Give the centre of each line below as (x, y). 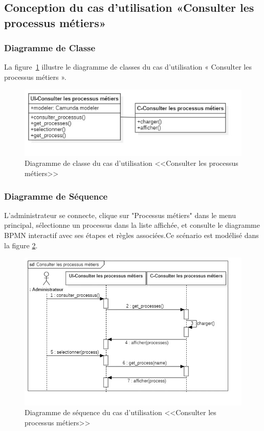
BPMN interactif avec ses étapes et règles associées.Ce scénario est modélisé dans (131, 235)
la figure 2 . (21, 245)
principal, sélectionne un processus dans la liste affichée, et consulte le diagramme (132, 225)
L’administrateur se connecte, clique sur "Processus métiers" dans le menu (120, 215)
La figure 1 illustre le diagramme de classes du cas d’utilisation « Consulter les (128, 67)
